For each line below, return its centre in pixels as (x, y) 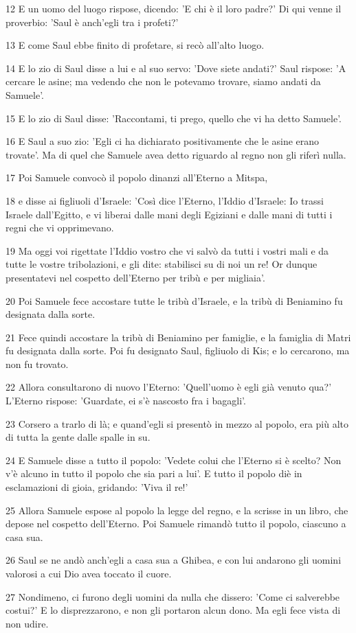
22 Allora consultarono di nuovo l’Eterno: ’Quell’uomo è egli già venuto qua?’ (169, 387)
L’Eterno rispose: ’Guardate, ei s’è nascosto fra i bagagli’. (126, 401)
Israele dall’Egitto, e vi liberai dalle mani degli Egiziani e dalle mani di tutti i (169, 214)
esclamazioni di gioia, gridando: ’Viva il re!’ (97, 487)
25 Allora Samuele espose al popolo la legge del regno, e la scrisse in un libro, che (177, 510)
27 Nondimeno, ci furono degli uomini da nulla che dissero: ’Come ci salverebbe (173, 596)
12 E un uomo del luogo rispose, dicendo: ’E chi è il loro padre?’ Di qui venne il (174, 8)
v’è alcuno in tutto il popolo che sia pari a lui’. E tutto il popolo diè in (154, 473)
